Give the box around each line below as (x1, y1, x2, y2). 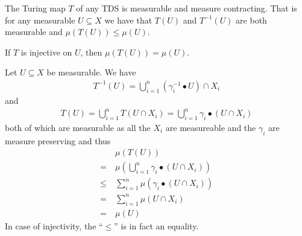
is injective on (20, 45, 72, 58)
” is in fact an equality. (114, 219, 199, 232)
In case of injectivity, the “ (5, 219, 103, 232)
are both (236, 13, 267, 26)
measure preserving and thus (5, 134, 111, 147)
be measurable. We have (46, 66, 136, 78)
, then (80, 45, 102, 58)
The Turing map (5, 2, 66, 14)
